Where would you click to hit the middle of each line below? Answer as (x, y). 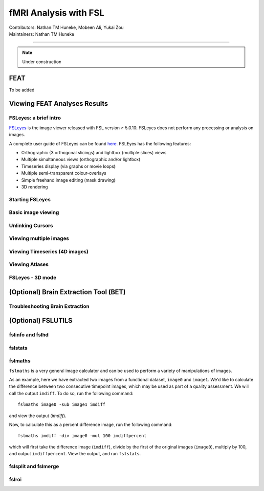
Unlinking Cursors (31, 225)
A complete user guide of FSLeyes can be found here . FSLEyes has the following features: (100, 143)
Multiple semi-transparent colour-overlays (64, 173)
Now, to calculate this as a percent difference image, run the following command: (91, 425)
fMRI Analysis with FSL (57, 13)
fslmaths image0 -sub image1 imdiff (62, 405)
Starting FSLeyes (30, 199)
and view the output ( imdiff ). (38, 416)
